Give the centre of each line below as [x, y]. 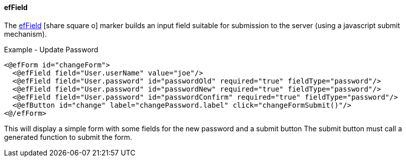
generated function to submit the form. [68, 137]
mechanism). [26, 34]
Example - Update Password [51, 49]
